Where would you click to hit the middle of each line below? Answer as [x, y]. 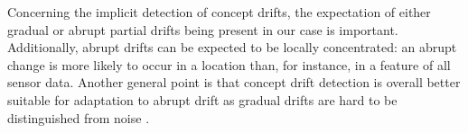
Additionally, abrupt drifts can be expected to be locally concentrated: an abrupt [232, 47]
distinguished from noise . [79, 117]
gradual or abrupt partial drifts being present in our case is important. [203, 29]
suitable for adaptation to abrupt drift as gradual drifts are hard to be [202, 99]
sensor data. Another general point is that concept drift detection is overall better [234, 82]
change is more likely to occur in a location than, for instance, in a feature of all [229, 64]
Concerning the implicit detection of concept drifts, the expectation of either [219, 12]
